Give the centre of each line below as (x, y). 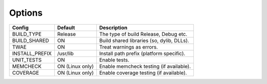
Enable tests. (114, 60)
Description (113, 28)
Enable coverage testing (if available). (143, 73)
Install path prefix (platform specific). (142, 53)
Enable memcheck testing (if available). (145, 66)
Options (26, 13)
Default (66, 28)
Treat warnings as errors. (129, 47)
